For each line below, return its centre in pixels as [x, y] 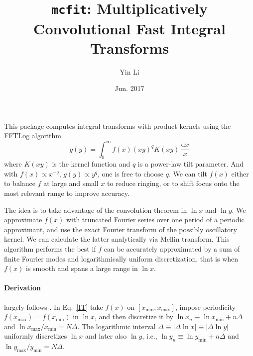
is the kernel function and [91, 164]
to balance [20, 183]
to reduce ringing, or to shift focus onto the [173, 183]
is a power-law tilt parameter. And [190, 164]
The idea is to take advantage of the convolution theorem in [96, 210]
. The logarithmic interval [117, 326]
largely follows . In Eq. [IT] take [54, 307]
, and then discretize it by [134, 316]
